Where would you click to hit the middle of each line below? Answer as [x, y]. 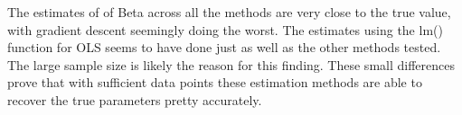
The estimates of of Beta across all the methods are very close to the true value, [229, 12]
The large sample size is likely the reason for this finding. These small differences [231, 64]
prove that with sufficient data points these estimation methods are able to [215, 82]
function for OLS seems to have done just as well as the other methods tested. [224, 47]
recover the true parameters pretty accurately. [135, 99]
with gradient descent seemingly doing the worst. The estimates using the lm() [225, 29]
